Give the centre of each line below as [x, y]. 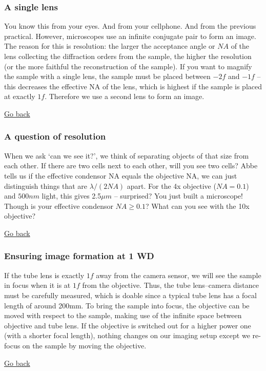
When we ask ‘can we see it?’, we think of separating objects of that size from [127, 155]
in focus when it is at [37, 285]
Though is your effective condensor [59, 206]
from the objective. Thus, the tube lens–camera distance [170, 285]
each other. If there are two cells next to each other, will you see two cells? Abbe [131, 165]
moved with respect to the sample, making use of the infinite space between [123, 315]
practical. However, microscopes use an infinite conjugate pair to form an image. [130, 36]
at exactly [20, 96]
